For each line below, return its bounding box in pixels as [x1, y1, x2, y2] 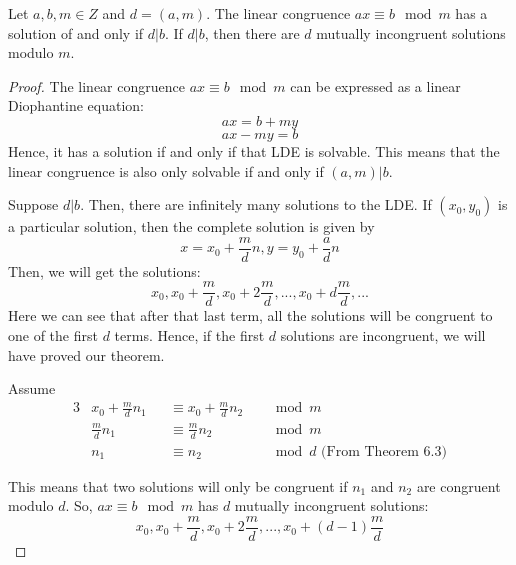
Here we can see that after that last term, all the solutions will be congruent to [8, 305, 493, 326]
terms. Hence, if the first [114, 325, 265, 346]
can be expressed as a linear [290, 75, 461, 96]
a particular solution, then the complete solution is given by [8, 216, 375, 237]
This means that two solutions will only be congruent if [8, 475, 348, 496]
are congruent [416, 475, 501, 496]
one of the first [8, 325, 98, 346]
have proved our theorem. [8, 344, 165, 365]
